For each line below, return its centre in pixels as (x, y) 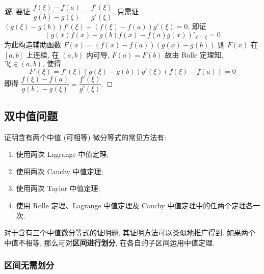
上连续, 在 (42, 54)
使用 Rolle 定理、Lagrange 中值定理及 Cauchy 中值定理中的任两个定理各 (135, 205)
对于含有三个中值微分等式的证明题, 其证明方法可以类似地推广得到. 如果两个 (130, 232)
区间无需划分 (29, 265)
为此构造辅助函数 (33, 45)
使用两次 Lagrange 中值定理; (62, 154)
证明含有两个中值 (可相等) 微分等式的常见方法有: (85, 137)
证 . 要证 (17, 11)
